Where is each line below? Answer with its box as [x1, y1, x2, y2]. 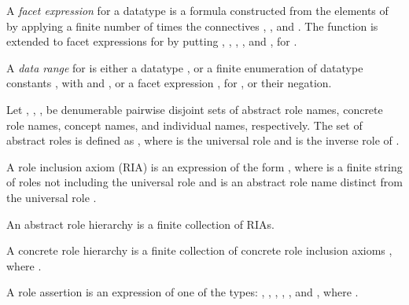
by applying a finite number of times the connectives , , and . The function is [6, 17, 378, 34]
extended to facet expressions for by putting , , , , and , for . [6, 33, 297, 50]
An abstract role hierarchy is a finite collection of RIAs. [6, 215, 275, 232]
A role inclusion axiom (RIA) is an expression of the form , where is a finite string [6, 158, 403, 175]
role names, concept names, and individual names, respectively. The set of [6, 116, 363, 133]
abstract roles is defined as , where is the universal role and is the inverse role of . [6, 132, 400, 149]
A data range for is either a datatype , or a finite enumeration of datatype [6, 59, 363, 75]
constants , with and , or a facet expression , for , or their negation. [6, 75, 332, 91]
